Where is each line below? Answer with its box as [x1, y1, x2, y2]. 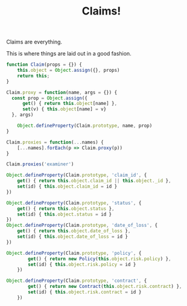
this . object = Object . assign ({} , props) [17, 68, 120, 74]
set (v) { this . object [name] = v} [22, 106, 107, 112]
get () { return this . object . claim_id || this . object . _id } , [17, 178, 171, 184]
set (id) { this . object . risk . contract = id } [28, 289, 142, 295]
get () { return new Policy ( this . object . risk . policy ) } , [28, 255, 171, 262]
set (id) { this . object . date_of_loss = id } [17, 234, 128, 240]
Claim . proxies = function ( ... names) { [6, 139, 104, 145]
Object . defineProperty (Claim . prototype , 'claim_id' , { [6, 172, 147, 179]
